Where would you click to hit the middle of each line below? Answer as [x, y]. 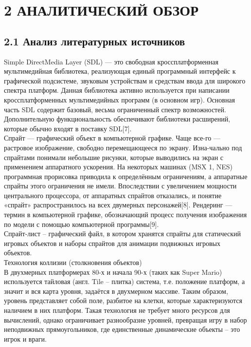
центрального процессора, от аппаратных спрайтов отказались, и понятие [113, 195]
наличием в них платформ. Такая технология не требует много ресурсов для [117, 310]
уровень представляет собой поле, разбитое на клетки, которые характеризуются [123, 300]
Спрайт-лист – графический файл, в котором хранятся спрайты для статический [123, 234]
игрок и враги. [25, 338]
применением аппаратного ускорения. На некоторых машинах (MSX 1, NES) [118, 167]
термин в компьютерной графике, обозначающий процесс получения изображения [125, 214]
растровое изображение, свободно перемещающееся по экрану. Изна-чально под [123, 147]
